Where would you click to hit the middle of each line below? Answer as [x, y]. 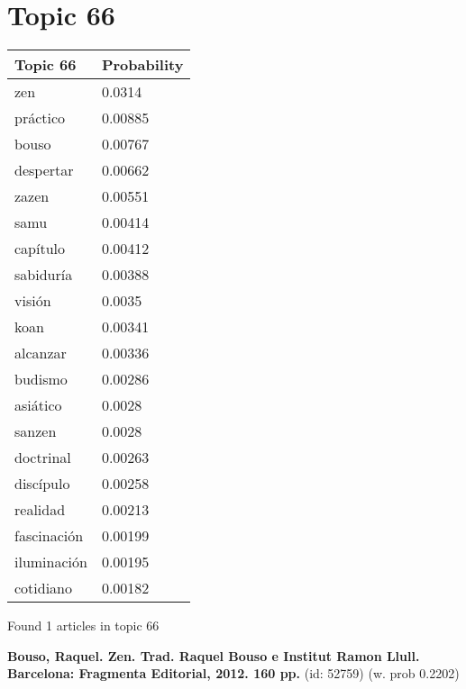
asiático [38, 405]
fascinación [49, 536]
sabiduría [44, 275]
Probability [142, 65]
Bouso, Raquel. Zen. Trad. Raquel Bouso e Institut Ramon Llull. [214, 655]
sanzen [36, 431]
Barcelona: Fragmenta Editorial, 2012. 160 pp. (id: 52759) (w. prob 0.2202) [233, 673]
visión [33, 301]
